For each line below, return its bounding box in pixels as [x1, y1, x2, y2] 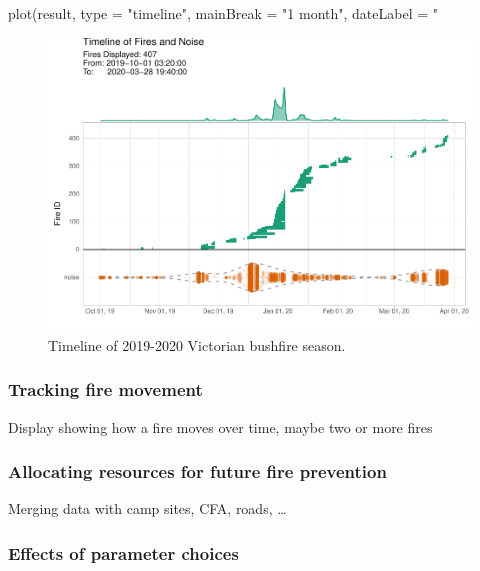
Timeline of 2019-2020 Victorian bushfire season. [48, 334, 346, 355]
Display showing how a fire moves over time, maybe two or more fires [8, 416, 433, 437]
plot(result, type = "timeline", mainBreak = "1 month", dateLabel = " [8, 3, 439, 23]
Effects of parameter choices [8, 540, 239, 565]
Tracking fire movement [8, 377, 203, 402]
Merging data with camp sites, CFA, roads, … [8, 498, 287, 519]
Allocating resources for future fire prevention [8, 459, 387, 484]
